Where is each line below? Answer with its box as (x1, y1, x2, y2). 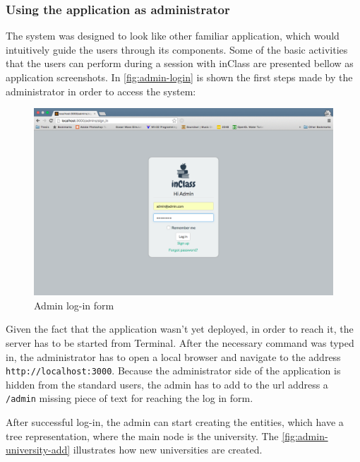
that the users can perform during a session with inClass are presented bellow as (6, 56, 354, 71)
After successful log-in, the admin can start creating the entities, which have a (6, 415, 344, 430)
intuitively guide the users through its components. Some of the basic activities (6, 42, 348, 57)
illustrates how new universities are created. (73, 442, 263, 457)
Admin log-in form (34, 297, 114, 312)
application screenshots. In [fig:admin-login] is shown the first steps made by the (6, 70, 353, 84)
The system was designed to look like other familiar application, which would (6, 28, 340, 43)
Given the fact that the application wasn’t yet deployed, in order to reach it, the (6, 321, 354, 336)
